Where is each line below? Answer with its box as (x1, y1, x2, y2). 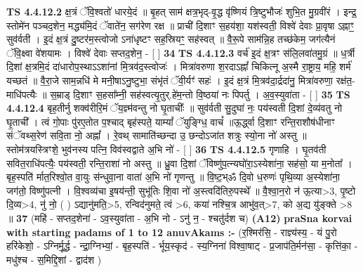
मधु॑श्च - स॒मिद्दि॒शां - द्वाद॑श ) (6, 252, 102, 266)
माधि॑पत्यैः (6, 86, 37, 101)
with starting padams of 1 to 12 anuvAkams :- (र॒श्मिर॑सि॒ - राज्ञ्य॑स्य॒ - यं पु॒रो (6, 224, 337, 239)
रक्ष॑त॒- (336, 72, 355, 87)
